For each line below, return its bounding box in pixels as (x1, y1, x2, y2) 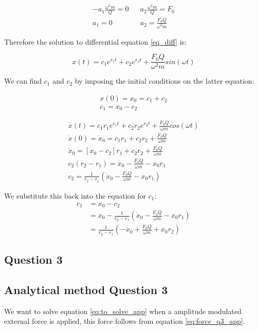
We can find (4, 75, 42, 86)
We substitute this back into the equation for (4, 190, 146, 201)
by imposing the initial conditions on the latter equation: (75, 75, 254, 86)
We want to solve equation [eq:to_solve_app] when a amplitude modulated (4, 305, 242, 316)
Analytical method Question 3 (4, 281, 168, 297)
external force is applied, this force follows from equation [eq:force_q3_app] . (4, 316, 245, 326)
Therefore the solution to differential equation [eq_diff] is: (4, 36, 187, 47)
